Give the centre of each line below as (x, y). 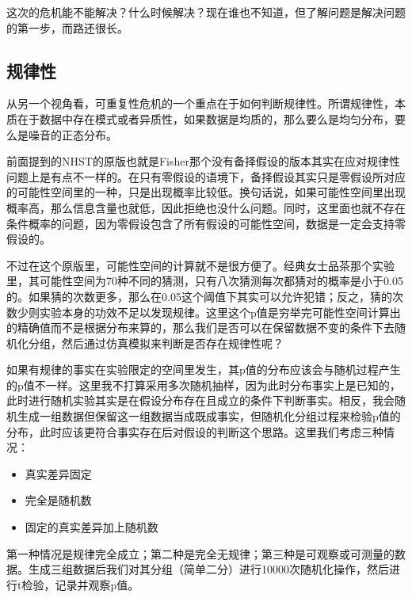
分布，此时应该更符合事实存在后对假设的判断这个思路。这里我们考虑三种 (195, 431)
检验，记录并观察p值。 (80, 584)
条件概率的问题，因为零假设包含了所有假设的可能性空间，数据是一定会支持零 (206, 223)
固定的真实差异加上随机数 (92, 527)
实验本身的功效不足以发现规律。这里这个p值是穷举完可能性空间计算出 (220, 312)
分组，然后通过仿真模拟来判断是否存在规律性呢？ (156, 343)
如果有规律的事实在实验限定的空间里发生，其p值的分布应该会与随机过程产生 (204, 369)
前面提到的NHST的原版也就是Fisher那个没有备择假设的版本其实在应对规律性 (203, 161)
